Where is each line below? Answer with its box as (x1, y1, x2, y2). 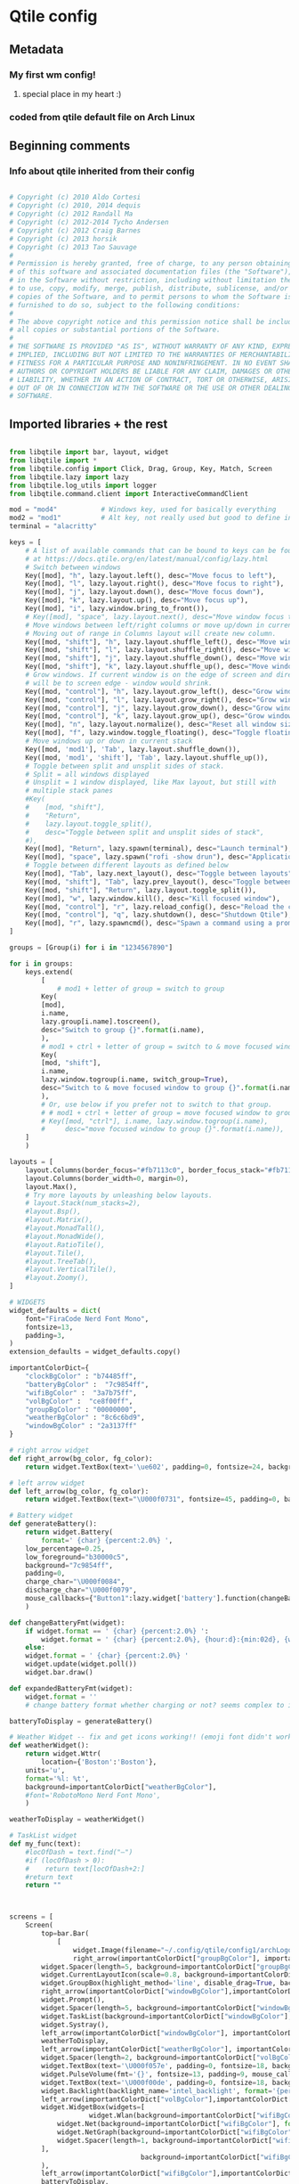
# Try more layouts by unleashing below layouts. (25, 1191, 214, 1200)
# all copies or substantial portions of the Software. (9, 325, 221, 335)
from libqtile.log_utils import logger (9, 481, 158, 490)
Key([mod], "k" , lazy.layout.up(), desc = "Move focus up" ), (25, 596, 249, 605)
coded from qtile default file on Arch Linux (9, 110, 196, 123)
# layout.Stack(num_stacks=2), (25, 1199, 141, 1208)
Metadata (9, 42, 64, 57)
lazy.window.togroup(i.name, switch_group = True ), (41, 1075, 229, 1084)
